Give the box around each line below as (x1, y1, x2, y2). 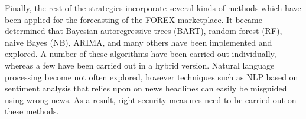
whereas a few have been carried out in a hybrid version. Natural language (5, 59, 275, 71)
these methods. (5, 105, 59, 117)
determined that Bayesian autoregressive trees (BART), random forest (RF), (5, 25, 282, 37)
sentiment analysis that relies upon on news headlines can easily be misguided (5, 82, 287, 94)
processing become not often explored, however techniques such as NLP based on (5, 70, 298, 83)
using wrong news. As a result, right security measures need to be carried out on (5, 93, 297, 106)
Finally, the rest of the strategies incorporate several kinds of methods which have (5, 2, 301, 13)
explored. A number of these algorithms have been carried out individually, (5, 47, 276, 60)
